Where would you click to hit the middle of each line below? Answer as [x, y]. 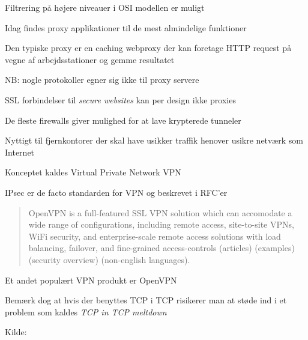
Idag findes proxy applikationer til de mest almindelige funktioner [126, 27]
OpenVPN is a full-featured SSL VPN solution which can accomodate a [160, 212]
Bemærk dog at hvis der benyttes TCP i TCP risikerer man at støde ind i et [146, 300]
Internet [20, 152]
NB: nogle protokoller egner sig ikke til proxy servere [102, 80]
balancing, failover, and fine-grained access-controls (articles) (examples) [162, 248]
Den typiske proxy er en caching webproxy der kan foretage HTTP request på [148, 48]
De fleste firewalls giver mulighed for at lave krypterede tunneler [123, 120]
